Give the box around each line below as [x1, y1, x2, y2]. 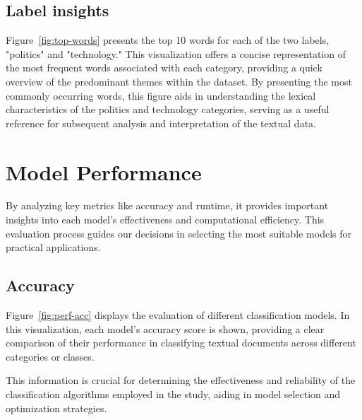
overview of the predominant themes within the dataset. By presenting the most [6, 74, 352, 88]
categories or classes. [6, 349, 95, 363]
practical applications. [6, 240, 101, 255]
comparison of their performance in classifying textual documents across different [6, 335, 356, 350]
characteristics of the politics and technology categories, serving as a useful [6, 102, 330, 117]
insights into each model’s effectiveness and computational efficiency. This [6, 212, 325, 227]
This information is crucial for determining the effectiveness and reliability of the [6, 373, 356, 387]
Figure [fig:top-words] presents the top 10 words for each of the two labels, [6, 33, 330, 47]
